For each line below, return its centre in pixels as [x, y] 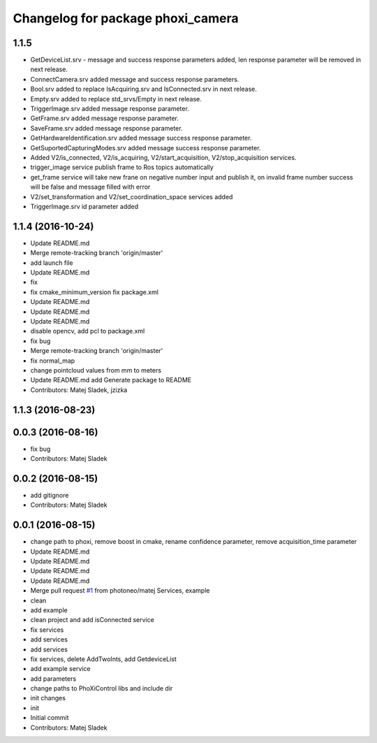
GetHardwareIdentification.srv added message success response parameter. [141, 138]
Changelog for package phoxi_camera [126, 18]
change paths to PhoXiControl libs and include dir [102, 688]
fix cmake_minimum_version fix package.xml [94, 292]
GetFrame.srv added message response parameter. [105, 118]
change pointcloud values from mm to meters [96, 370]
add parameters [53, 679]
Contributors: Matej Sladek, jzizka [79, 390]
